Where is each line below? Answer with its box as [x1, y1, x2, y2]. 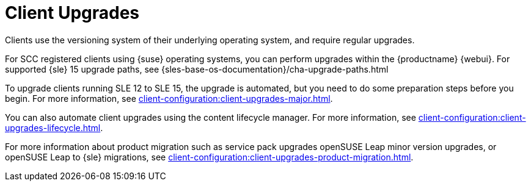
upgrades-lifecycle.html [5, 122, 101, 133]
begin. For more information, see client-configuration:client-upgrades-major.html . [5, 93, 333, 104]
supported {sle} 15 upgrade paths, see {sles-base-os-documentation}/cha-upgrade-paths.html [5, 63, 389, 74]
